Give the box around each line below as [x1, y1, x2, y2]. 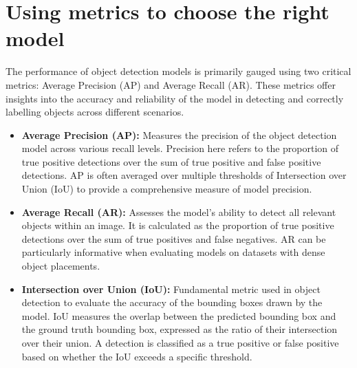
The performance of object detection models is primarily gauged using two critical [6, 64, 351, 78]
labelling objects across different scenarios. [6, 105, 184, 119]
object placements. [21, 259, 100, 273]
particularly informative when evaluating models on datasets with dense [21, 245, 325, 259]
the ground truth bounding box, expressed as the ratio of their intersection [21, 322, 338, 336]
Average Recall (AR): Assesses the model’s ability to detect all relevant [21, 204, 336, 219]
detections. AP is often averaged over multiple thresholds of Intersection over [21, 168, 347, 182]
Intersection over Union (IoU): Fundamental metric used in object [21, 281, 321, 296]
